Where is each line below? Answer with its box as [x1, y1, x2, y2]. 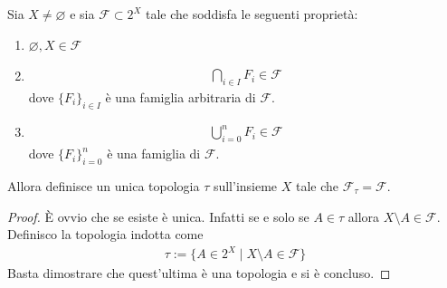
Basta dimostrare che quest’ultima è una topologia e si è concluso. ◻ [7, 264, 391, 283]
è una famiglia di [107, 144, 201, 163]
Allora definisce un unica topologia [7, 176, 200, 195]
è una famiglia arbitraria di [105, 88, 256, 107]
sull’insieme [213, 176, 278, 195]
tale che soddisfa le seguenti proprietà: [146, 5, 358, 23]
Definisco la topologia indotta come [7, 225, 204, 244]
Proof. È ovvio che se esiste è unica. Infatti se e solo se [7, 206, 309, 226]
